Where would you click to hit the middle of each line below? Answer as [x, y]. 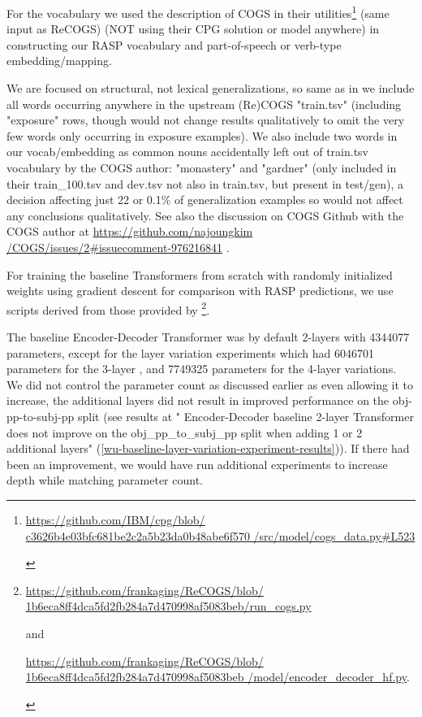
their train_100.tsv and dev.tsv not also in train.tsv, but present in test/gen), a [205, 183]
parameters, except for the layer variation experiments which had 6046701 [191, 352]
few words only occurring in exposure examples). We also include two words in [202, 135]
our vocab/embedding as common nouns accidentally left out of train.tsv [187, 152]
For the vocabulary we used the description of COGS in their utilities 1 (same [198, 12]
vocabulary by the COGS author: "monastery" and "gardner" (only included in [202, 167]
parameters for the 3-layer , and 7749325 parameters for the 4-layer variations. [202, 369]
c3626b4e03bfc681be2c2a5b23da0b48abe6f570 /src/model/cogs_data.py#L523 [220, 535]
